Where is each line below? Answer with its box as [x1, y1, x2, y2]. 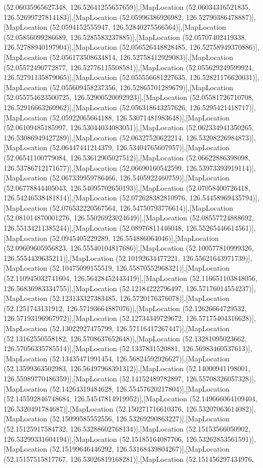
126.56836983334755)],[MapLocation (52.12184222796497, [4, 282, 184, 293]
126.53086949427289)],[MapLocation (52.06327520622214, [4, 132, 184, 143]
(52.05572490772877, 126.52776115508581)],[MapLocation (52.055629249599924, [4, 62, 254, 72]
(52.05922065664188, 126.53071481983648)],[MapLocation [49, 112, 230, 123]
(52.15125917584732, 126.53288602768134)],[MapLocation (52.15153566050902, [4, 423, 250, 434]
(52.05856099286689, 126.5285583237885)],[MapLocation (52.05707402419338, [4, 31, 247, 42]
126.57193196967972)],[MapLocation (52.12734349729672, [4, 313, 184, 323]
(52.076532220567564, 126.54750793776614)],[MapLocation [49, 202, 233, 213]
